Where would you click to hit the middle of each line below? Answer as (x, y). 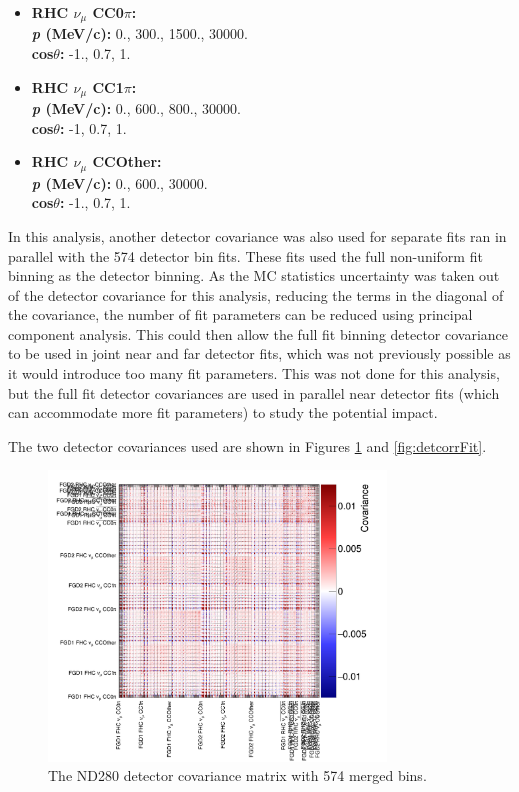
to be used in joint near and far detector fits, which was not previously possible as (259, 353)
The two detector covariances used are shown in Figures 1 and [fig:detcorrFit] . (247, 445)
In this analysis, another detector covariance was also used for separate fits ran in (257, 235)
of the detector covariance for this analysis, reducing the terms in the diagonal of (256, 294)
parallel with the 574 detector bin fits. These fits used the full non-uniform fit (245, 255)
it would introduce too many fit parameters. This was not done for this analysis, (254, 373)
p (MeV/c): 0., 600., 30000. (119, 182)
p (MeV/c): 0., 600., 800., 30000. (136, 108)
